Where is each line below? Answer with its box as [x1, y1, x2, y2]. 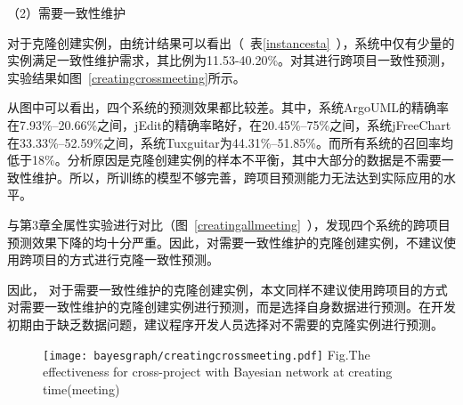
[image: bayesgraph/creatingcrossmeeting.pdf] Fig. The [43, 344, 370, 363]
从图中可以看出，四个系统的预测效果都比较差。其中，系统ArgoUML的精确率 [7, 98, 450, 117]
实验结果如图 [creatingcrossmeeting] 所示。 [7, 68, 246, 86]
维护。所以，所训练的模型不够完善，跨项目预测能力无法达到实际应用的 [31, 167, 443, 186]
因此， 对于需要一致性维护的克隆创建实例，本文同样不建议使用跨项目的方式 [7, 279, 448, 298]
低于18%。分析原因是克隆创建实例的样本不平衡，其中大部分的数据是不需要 [7, 150, 442, 169]
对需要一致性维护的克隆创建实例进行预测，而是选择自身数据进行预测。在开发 [7, 297, 456, 316]
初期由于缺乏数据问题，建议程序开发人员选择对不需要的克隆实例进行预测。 [7, 314, 443, 333]
